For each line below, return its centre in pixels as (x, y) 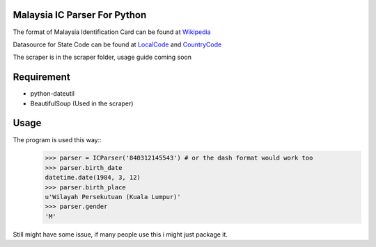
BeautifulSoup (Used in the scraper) (82, 103)
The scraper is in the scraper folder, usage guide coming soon (102, 57)
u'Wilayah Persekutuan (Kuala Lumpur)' (113, 197)
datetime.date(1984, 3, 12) (93, 178)
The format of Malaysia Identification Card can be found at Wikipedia (112, 32)
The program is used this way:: (57, 139)
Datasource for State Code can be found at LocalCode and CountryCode (117, 44)
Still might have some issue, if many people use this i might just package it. (120, 234)
